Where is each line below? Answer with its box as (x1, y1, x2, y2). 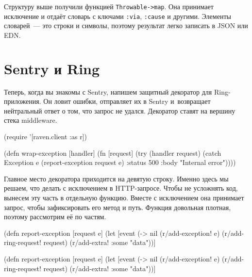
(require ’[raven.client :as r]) (4, 131, 87, 141)
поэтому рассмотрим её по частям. (4, 212, 106, 222)
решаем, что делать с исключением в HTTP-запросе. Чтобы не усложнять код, (4, 183, 238, 193)
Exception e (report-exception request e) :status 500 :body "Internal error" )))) (4, 157, 236, 167)
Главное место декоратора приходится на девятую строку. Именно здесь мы (4, 173, 229, 183)
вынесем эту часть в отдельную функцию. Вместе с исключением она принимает (4, 192, 244, 202)
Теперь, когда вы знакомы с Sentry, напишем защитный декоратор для (4, 86, 212, 97)
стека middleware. (4, 115, 57, 125)
